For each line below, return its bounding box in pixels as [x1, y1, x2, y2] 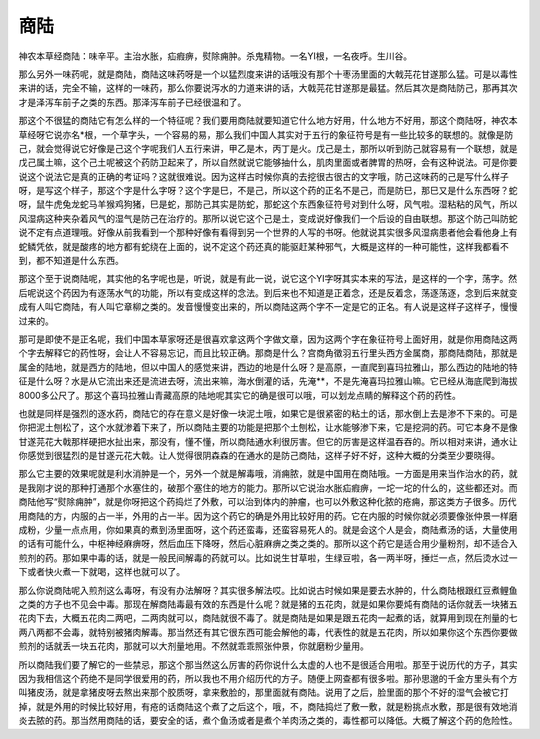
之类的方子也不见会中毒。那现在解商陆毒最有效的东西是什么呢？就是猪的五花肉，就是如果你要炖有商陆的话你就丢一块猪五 [18, 598, 518, 610]
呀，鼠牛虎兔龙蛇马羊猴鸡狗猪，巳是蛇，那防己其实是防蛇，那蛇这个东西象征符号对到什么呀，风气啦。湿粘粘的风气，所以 [18, 198, 518, 210]
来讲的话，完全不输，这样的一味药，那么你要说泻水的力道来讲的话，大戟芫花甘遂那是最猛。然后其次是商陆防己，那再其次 [18, 82, 518, 94]
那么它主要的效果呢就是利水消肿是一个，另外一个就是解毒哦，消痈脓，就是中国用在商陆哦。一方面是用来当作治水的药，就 [18, 468, 518, 480]
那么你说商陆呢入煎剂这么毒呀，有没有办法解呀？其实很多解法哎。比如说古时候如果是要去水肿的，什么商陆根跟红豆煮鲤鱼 [18, 584, 518, 596]
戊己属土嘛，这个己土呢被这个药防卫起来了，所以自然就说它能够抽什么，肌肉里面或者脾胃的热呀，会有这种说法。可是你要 [18, 156, 518, 169]
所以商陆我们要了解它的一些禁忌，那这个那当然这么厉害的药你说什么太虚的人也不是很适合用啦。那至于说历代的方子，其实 [18, 658, 518, 670]
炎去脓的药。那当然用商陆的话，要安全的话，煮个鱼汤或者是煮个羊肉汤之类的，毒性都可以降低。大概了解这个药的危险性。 [18, 715, 518, 727]
